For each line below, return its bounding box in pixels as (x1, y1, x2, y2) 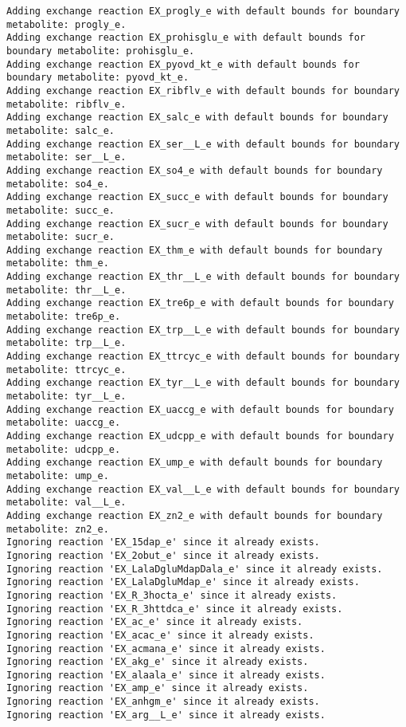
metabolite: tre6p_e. (6, 311, 121, 323)
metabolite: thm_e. (6, 257, 109, 269)
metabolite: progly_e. (6, 18, 127, 30)
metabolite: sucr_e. (6, 231, 115, 243)
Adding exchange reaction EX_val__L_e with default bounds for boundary (6, 483, 400, 495)
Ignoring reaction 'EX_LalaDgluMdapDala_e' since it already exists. (6, 563, 383, 575)
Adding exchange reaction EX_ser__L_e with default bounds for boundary (6, 138, 400, 150)
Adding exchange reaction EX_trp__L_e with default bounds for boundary (6, 324, 400, 336)
